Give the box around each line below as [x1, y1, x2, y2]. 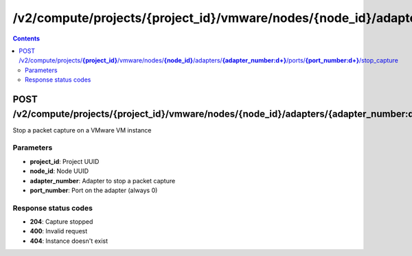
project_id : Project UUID [30, 157, 100, 165]
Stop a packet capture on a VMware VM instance [12, 126, 152, 134]
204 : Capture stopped [30, 218, 93, 226]
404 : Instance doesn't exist [30, 237, 108, 245]
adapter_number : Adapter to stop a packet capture [30, 176, 176, 185]
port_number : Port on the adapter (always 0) [30, 186, 158, 194]
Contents [12, 34, 41, 43]
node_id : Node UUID [30, 167, 89, 175]
